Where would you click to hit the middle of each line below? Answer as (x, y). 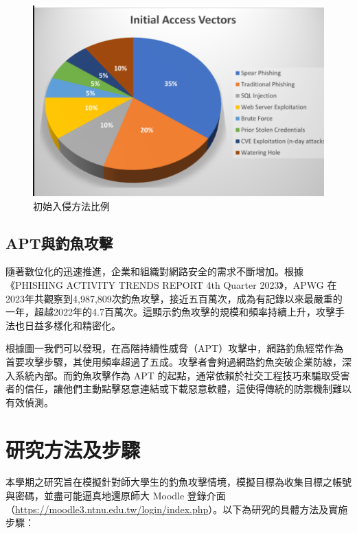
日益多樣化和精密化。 (72, 325)
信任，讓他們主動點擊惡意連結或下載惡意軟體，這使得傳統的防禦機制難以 (188, 389)
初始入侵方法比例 (71, 205)
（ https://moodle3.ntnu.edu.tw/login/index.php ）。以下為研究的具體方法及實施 (177, 509)
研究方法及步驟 (73, 449)
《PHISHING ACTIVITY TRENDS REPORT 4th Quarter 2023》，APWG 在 (171, 285)
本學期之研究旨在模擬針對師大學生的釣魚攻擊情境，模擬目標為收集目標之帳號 (178, 482)
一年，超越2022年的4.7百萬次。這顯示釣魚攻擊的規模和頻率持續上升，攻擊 (170, 312)
